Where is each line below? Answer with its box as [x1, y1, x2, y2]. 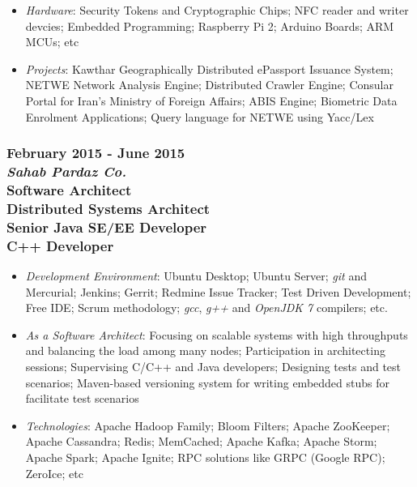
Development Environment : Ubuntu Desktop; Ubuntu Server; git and [25, 267, 367, 284]
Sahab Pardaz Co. [6, 161, 127, 181]
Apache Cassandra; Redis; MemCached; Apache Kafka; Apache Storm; [25, 433, 377, 450]
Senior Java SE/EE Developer [6, 216, 207, 237]
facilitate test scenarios [25, 390, 139, 407]
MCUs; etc [25, 33, 79, 50]
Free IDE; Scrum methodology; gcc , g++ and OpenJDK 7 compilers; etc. [25, 299, 388, 316]
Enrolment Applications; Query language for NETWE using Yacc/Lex [25, 108, 374, 125]
